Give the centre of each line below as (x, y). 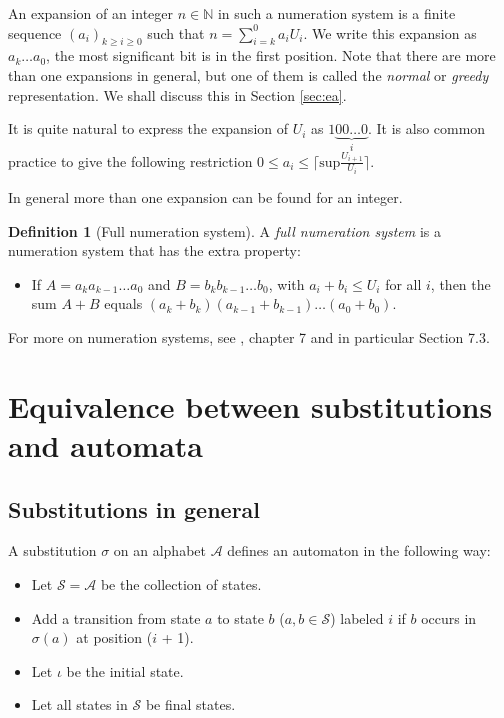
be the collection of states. (181, 584)
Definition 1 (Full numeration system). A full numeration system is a (224, 230)
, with (286, 283)
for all (403, 283)
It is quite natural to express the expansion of (148, 128)
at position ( (114, 637)
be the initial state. (125, 670)
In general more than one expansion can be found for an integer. (205, 197)
